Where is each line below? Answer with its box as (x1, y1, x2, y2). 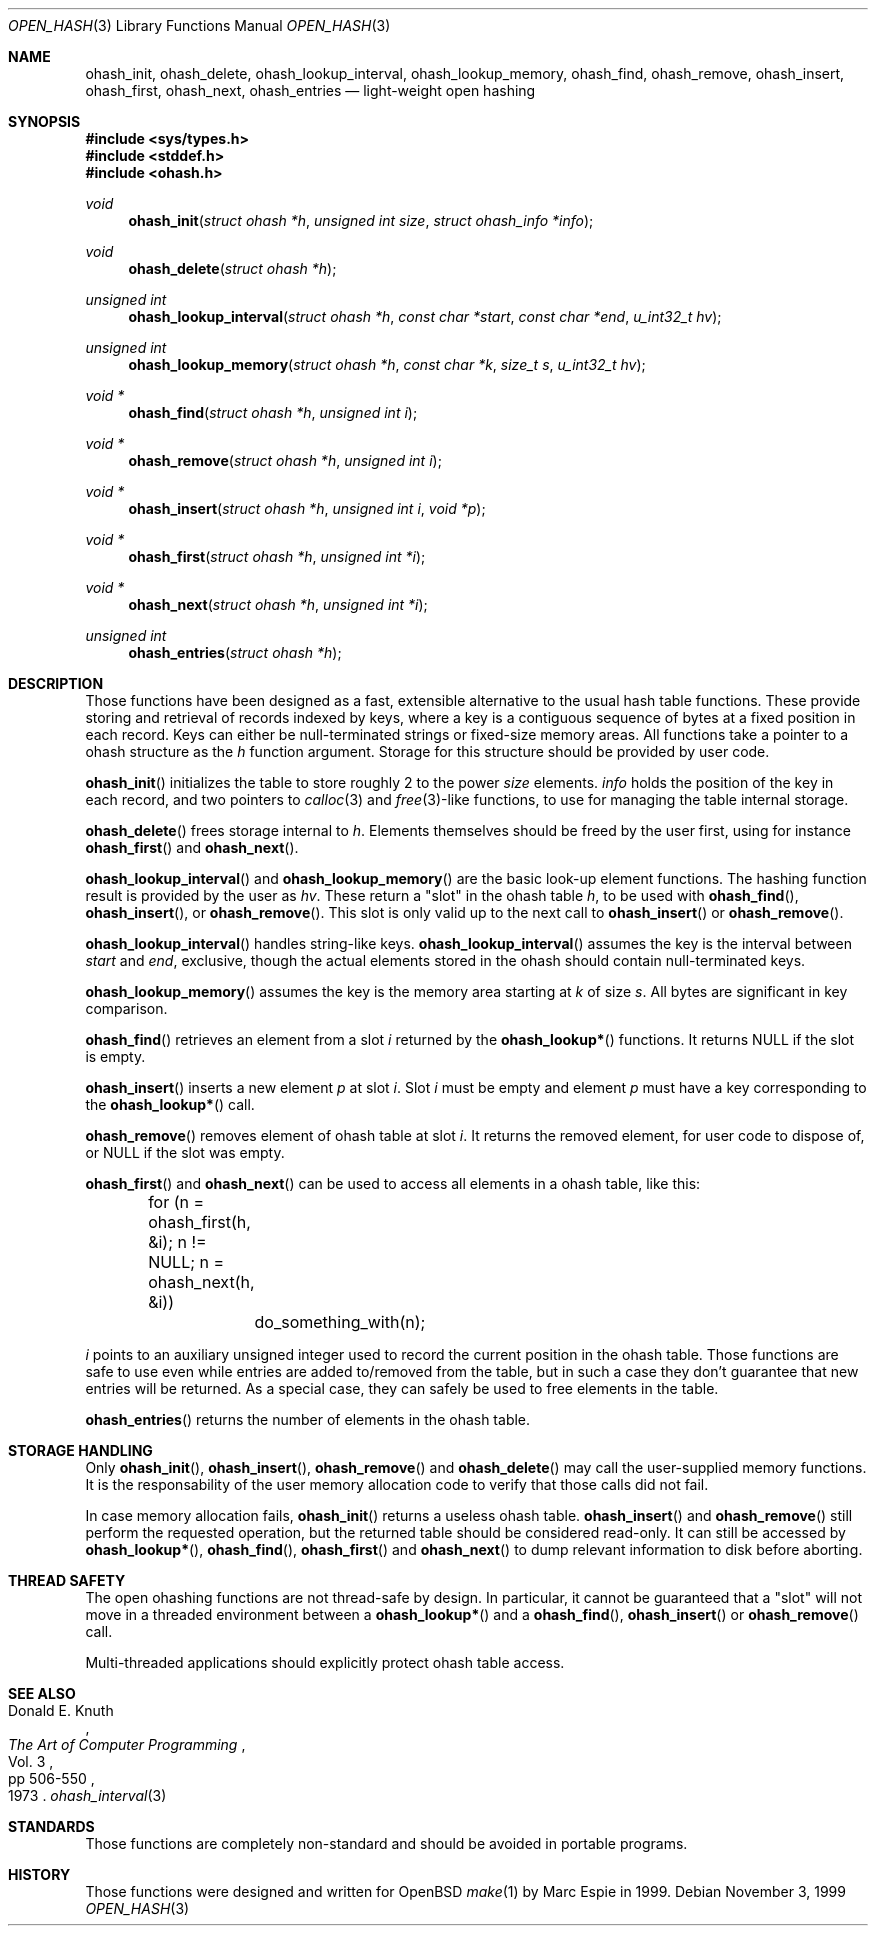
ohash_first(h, (148, 1212, 251, 1232)
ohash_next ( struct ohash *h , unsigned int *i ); (128, 596, 428, 613)
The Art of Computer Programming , (8, 1736, 246, 1753)
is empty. (85, 1048, 146, 1065)
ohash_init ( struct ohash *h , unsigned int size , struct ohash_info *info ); (128, 212, 594, 229)
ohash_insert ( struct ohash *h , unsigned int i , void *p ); (128, 500, 486, 517)
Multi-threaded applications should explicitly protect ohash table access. (85, 1654, 565, 1671)
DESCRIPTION (8, 675, 104, 692)
